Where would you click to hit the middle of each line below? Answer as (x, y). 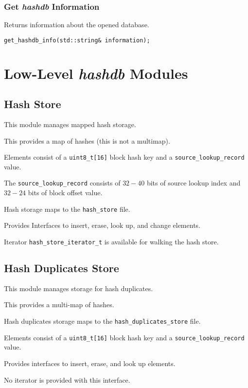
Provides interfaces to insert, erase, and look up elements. (90, 363)
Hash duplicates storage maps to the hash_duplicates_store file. (102, 321)
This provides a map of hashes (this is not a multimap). (87, 140)
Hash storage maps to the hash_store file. (67, 209)
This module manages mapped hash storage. (70, 124)
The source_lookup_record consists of (62, 183)
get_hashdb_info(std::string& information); (77, 40)
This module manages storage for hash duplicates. (79, 288)
